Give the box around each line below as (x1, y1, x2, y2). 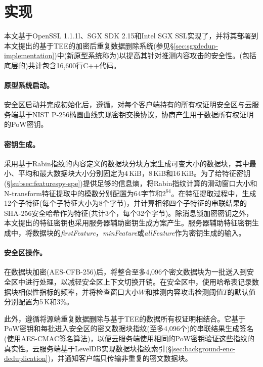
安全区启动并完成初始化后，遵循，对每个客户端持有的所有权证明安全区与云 (4, 99, 252, 110)
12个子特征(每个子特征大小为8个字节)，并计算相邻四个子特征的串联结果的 (4, 198, 247, 208)
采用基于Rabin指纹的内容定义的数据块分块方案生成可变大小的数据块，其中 (4, 158, 249, 168)
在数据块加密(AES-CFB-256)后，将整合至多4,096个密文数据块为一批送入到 (4, 266, 247, 277)
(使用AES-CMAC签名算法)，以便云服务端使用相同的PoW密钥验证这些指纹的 (4, 333, 255, 343)
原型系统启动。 (4, 80, 54, 90)
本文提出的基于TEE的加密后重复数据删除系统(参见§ (4, 40, 174, 51)
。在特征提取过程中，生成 (171, 188, 256, 198)
